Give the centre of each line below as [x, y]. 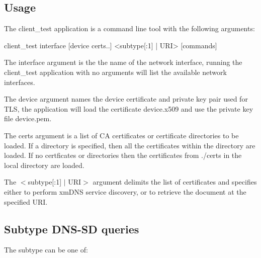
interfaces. [20, 82]
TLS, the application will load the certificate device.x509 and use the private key [129, 108]
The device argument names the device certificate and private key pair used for [126, 99]
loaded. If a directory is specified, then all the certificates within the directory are [130, 145]
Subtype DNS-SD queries [72, 229]
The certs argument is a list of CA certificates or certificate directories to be [121, 135]
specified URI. [26, 201]
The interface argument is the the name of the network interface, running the [123, 62]
